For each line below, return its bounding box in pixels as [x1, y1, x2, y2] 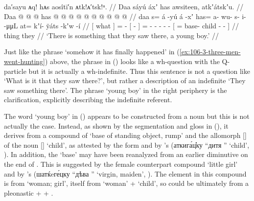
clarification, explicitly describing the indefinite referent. [4, 94, 172, 105]
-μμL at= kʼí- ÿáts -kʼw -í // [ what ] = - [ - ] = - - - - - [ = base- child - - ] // [4, 21, 239, 31]
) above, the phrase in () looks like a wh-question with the [45, 56, 220, 66]
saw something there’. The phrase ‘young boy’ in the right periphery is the [4, 85, 227, 95]
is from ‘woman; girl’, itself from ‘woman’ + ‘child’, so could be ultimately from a [4, 178, 249, 188]
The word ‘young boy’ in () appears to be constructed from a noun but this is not [4, 111, 250, 121]
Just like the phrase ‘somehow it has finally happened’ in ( [4, 46, 180, 57]
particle [4, 66, 26, 76]
